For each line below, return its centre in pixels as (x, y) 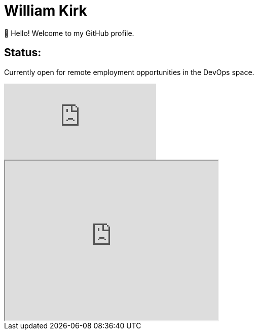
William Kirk (46, 11)
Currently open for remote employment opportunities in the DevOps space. (129, 72)
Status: (23, 53)
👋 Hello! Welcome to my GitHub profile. (69, 33)
